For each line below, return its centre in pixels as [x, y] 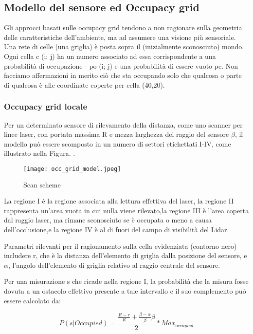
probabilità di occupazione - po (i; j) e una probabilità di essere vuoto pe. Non [121, 65]
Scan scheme [42, 184]
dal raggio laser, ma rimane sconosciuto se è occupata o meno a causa [108, 220]
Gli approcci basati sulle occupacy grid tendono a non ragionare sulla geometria [123, 28]
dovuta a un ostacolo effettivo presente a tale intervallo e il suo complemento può [125, 290]
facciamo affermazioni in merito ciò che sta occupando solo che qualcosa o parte [123, 75]
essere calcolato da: [32, 300]
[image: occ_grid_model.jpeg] [72, 169]
